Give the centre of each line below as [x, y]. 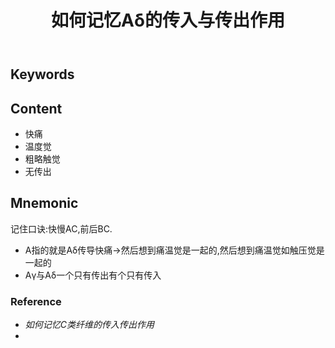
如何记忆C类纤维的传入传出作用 [89, 325]
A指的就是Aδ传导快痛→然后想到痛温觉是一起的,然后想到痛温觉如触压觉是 [174, 250]
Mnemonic [44, 203]
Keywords [42, 74]
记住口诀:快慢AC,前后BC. [61, 228]
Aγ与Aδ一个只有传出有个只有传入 [93, 275]
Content [36, 108]
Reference [36, 301]
